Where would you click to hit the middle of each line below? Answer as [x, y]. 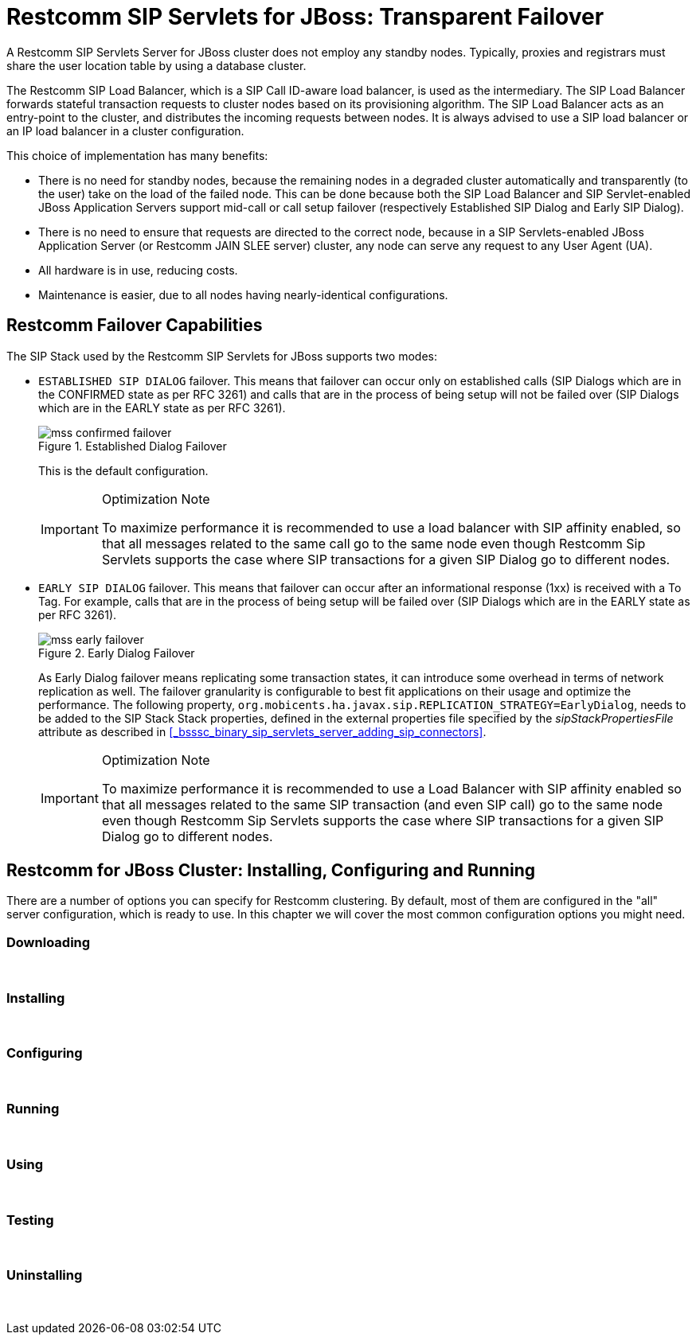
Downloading [49, 942]
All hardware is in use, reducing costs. [138, 270]
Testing [30, 1220]
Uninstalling [45, 1275]
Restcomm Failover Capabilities [135, 326]
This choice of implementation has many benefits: [137, 155]
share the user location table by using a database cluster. [156, 65]
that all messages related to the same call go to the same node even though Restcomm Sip [373, 543]
